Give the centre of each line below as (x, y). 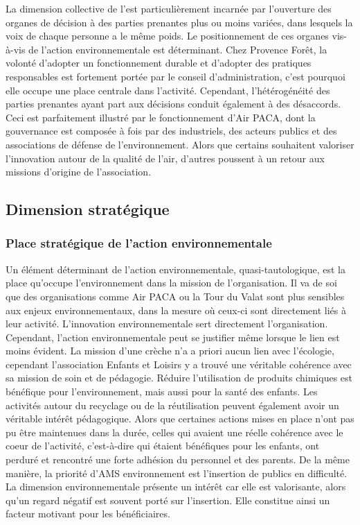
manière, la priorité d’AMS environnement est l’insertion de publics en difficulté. (177, 473)
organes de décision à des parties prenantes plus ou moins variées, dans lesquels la (179, 22)
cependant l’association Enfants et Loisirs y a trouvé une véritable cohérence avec (179, 364)
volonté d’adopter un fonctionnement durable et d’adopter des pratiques (159, 63)
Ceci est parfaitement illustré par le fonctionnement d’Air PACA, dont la (161, 117)
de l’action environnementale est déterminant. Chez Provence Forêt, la (178, 49)
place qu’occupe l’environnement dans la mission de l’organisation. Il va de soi (171, 283)
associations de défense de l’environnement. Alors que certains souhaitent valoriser (180, 144)
